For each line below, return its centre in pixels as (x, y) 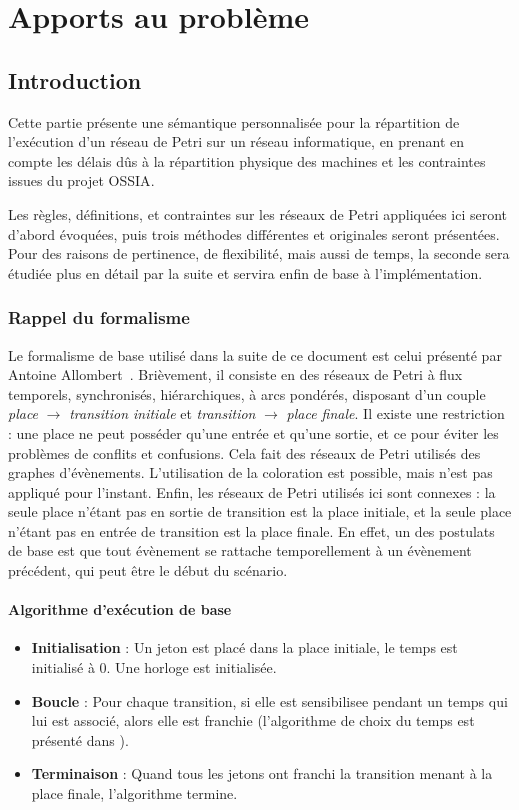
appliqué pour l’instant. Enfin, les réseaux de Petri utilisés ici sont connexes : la (252, 491)
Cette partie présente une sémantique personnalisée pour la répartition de (234, 121)
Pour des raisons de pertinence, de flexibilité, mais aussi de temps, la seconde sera (259, 253)
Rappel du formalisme (99, 317)
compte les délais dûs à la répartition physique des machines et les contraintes (247, 160)
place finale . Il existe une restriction (395, 413)
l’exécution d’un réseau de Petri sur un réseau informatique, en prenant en (236, 141)
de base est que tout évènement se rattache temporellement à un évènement (240, 550)
